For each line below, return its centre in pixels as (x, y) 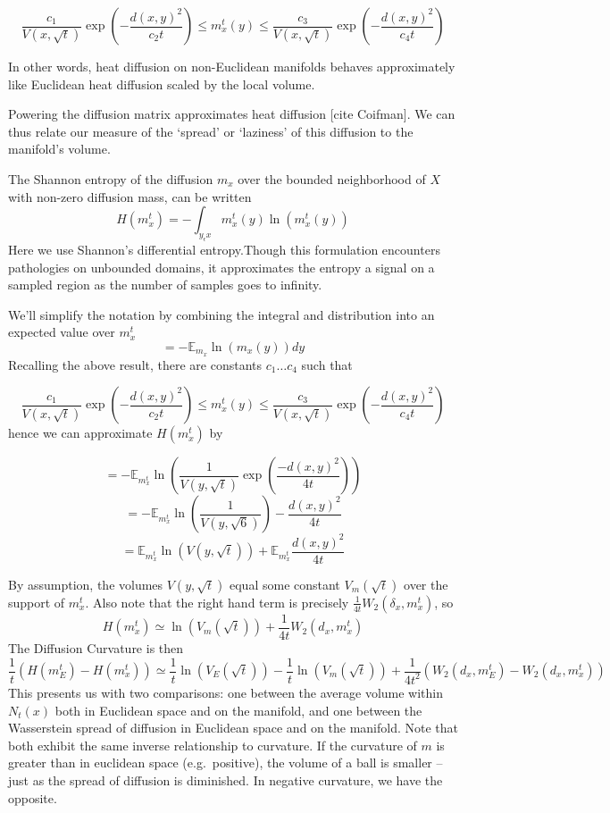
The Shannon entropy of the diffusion (111, 178)
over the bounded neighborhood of (332, 178)
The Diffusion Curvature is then (96, 647)
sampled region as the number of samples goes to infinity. (165, 285)
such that (327, 364)
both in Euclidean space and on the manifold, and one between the (238, 710)
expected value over (62, 332)
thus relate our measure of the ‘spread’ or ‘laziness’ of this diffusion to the (211, 131)
